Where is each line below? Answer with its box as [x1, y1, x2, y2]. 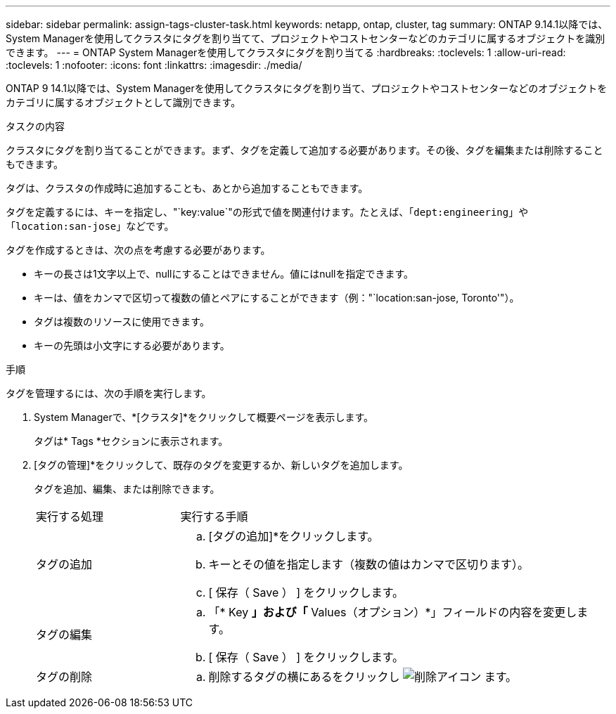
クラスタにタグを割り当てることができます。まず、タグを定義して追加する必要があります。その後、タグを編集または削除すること [6, 144, 603, 156]
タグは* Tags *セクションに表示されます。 [34, 435, 229, 447]
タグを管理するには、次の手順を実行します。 [6, 387, 212, 399]
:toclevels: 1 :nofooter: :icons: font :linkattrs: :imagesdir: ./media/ [6, 59, 302, 71]
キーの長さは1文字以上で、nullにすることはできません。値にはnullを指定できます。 [34, 268, 414, 280]
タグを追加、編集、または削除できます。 [34, 483, 220, 495]
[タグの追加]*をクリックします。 [208, 529, 379, 543]
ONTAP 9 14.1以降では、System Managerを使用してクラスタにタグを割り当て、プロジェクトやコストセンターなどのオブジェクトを [6, 82, 608, 94]
